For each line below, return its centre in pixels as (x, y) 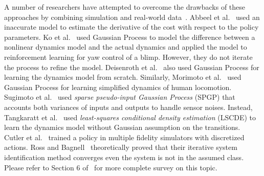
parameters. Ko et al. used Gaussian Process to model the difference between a (130, 37)
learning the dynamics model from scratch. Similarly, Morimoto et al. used (123, 77)
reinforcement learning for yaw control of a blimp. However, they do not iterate (128, 57)
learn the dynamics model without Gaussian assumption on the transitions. (122, 127)
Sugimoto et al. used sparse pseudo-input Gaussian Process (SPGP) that (120, 97)
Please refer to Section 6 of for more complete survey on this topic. (111, 167)
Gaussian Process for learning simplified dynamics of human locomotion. (118, 87)
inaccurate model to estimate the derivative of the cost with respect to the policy (131, 27)
